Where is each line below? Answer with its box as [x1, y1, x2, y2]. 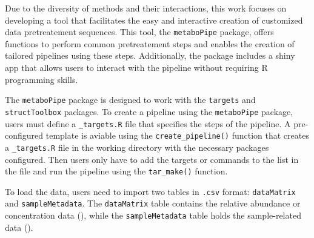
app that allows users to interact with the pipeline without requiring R [5, 61, 268, 74]
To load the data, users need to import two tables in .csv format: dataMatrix [5, 185, 296, 197]
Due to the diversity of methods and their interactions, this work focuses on [5, 2, 287, 14]
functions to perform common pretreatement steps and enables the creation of [5, 37, 295, 50]
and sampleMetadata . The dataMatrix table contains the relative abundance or [5, 197, 301, 210]
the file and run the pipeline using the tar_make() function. [5, 165, 228, 177]
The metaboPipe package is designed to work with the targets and [5, 93, 256, 106]
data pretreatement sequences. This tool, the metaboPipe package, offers [5, 25, 274, 38]
